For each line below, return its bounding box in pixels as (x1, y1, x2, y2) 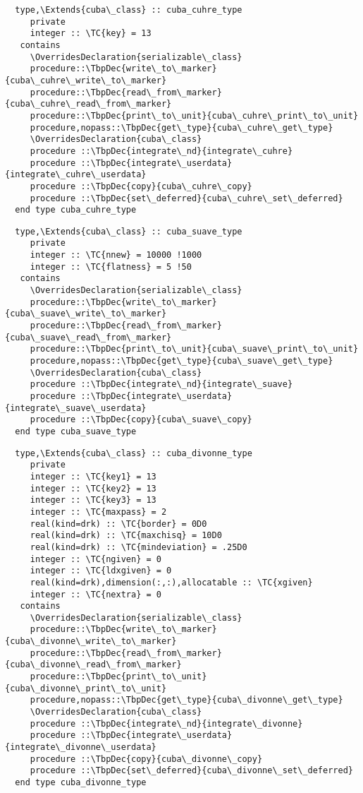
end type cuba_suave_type (15, 426, 137, 436)
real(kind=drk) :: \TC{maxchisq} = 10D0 (30, 530, 222, 541)
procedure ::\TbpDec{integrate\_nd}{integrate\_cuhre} (30, 145, 293, 156)
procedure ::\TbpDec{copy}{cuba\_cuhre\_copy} (30, 181, 252, 191)
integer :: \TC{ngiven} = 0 (30, 554, 161, 564)
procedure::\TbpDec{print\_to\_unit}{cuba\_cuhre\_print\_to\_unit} (30, 110, 359, 121)
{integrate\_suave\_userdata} (5, 403, 147, 413)
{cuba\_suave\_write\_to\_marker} (5, 309, 167, 319)
